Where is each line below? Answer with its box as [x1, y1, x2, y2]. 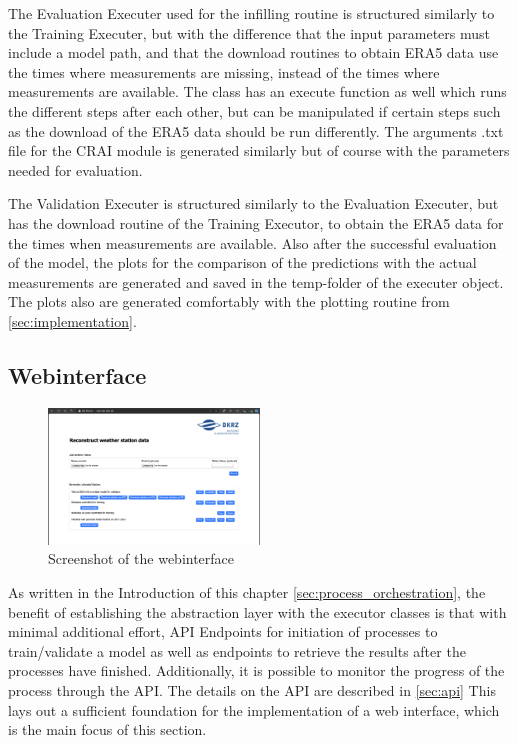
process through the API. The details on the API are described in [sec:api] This [8, 679, 496, 700]
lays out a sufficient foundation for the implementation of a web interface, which [8, 699, 500, 720]
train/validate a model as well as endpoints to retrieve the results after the [8, 640, 466, 661]
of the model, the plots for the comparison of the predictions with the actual [8, 252, 477, 273]
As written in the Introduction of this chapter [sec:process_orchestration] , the [8, 581, 486, 602]
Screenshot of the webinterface [48, 548, 235, 569]
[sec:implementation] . [8, 310, 137, 331]
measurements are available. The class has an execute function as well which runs [8, 81, 507, 102]
